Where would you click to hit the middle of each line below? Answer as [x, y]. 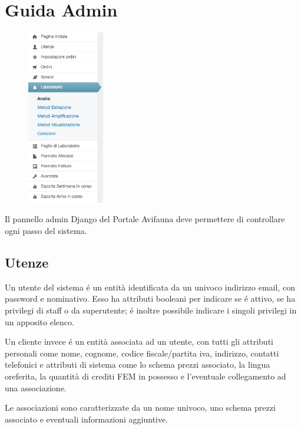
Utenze [27, 262]
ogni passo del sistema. [46, 230]
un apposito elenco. [39, 321]
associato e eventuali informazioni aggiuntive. [87, 419]
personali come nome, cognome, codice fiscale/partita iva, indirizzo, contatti [142, 353]
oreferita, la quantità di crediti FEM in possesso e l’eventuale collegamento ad [145, 376]
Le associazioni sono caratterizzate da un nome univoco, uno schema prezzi [140, 407]
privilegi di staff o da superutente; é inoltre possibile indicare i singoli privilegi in [151, 310]
